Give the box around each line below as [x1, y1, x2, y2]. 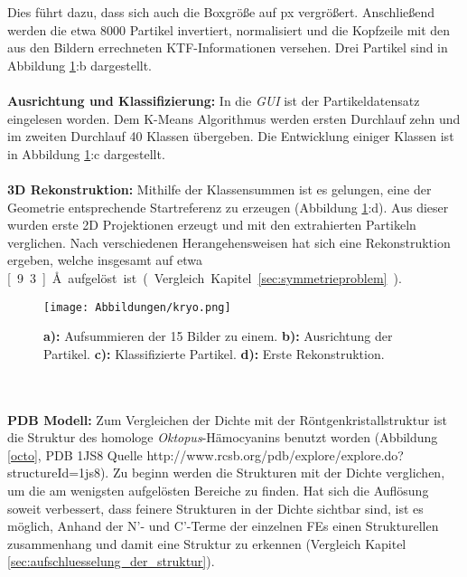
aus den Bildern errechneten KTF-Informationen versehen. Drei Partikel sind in [7, 38, 448, 57]
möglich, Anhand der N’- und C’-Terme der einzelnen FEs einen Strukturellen [7, 516, 439, 535]
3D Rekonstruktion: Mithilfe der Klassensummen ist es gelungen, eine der [7, 179, 432, 198]
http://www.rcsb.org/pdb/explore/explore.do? [146, 445, 404, 464]
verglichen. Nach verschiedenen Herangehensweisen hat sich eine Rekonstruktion [7, 232, 451, 251]
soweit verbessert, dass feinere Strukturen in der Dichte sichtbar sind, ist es [7, 498, 424, 517]
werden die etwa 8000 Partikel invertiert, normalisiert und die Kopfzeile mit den [7, 20, 451, 39]
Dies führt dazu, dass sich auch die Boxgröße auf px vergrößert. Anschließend [7, 3, 435, 21]
